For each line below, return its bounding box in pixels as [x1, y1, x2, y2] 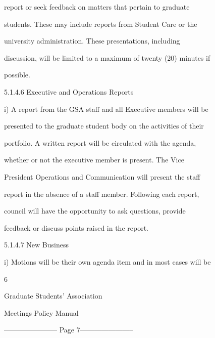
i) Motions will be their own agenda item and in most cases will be [4, 256, 211, 267]
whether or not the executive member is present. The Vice [4, 154, 184, 165]
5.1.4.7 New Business [4, 239, 69, 250]
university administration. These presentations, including [4, 35, 180, 46]
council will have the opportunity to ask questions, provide [4, 205, 186, 216]
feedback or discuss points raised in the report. [4, 222, 148, 233]
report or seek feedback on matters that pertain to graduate [4, 2, 190, 12]
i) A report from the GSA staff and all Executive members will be [4, 103, 208, 114]
